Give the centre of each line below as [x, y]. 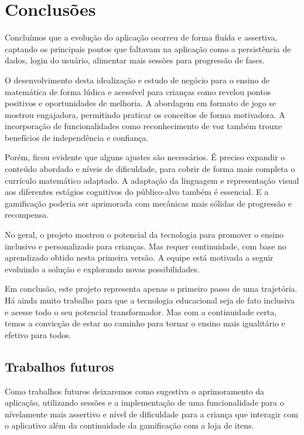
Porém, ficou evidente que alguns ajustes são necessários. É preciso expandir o [145, 157]
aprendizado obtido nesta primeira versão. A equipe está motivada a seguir [139, 257]
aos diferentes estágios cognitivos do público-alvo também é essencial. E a [137, 192]
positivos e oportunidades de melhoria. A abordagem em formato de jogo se [141, 103]
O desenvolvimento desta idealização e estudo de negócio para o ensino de [137, 80]
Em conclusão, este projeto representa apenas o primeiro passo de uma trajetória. [151, 289]
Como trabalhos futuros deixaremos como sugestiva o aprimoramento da [135, 391]
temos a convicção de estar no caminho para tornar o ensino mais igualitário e [145, 323]
